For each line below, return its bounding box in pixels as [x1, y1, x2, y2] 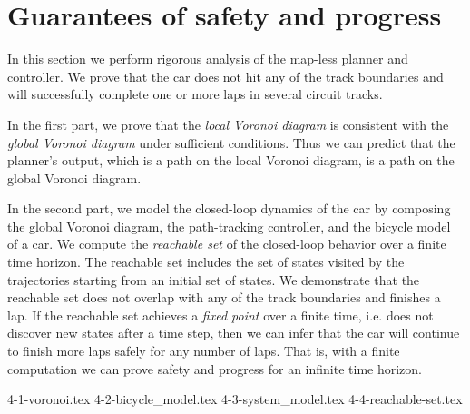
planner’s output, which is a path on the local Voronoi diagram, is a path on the [7, 151, 455, 170]
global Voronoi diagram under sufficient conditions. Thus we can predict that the [7, 133, 455, 152]
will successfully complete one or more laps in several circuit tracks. [7, 84, 383, 103]
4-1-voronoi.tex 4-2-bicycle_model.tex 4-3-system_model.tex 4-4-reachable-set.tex [7, 389, 463, 409]
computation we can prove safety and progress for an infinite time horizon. [7, 359, 422, 378]
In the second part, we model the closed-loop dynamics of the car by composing [7, 199, 451, 218]
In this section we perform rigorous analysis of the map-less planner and [7, 49, 408, 68]
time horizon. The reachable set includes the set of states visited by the [7, 252, 405, 271]
